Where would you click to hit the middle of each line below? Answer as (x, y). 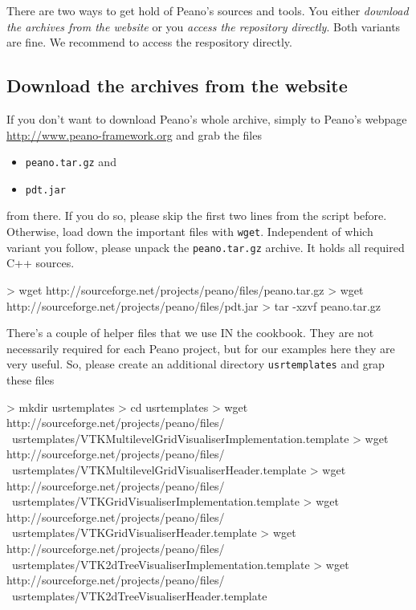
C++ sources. (41, 263)
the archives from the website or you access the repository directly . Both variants (204, 26)
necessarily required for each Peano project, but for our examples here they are (201, 348)
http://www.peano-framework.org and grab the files (134, 134)
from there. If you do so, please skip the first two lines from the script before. (197, 216)
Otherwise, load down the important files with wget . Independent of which (190, 232)
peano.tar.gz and (71, 162)
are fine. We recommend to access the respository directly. (149, 42)
